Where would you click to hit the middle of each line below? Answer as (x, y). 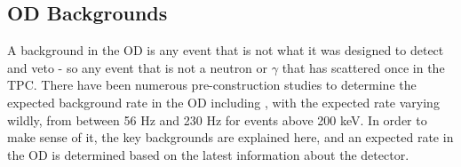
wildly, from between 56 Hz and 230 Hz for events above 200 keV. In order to (217, 119)
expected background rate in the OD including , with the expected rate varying (223, 102)
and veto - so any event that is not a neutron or (138, 67)
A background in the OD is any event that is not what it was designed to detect (226, 50)
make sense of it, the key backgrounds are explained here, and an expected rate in (230, 137)
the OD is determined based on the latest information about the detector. (208, 154)
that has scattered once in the (363, 67)
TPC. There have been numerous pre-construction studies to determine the (212, 85)
